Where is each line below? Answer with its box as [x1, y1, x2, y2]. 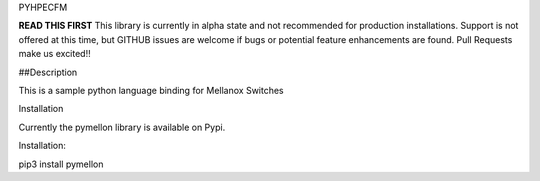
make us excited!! [18, 48, 91, 60]
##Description [18, 66, 78, 78]
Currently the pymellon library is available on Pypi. [18, 121, 226, 133]
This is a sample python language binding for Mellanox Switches [18, 84, 284, 96]
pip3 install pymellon [18, 158, 104, 170]
